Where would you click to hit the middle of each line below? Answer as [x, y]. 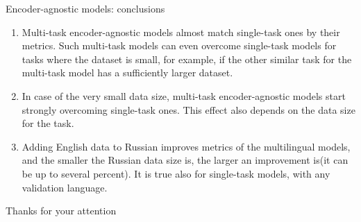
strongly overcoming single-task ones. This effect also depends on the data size [188, 109]
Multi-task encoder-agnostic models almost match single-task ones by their [181, 32]
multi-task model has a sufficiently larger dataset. [127, 72]
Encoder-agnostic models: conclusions [85, 8]
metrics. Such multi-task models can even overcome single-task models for [179, 45]
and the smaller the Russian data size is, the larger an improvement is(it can [185, 160]
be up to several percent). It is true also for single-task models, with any [176, 173]
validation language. [65, 187]
